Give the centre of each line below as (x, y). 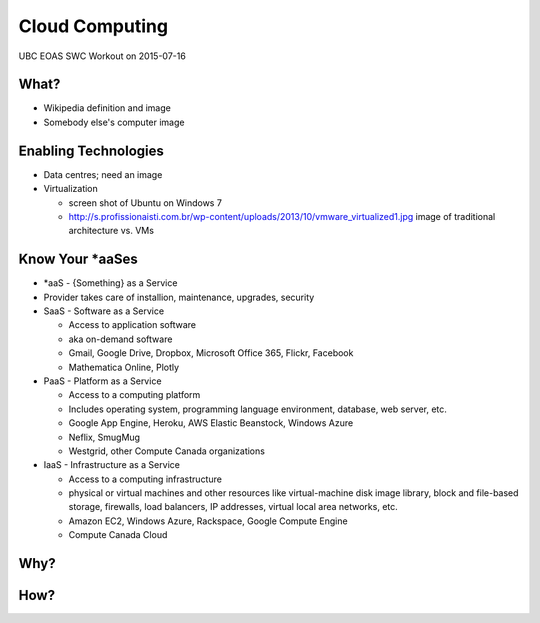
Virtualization (71, 189)
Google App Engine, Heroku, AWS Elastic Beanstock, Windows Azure (211, 423)
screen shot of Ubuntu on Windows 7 (145, 202)
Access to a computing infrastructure (145, 479)
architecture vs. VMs (111, 231)
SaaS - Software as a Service (104, 311)
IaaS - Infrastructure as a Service (111, 465)
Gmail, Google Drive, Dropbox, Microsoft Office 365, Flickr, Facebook (211, 353)
